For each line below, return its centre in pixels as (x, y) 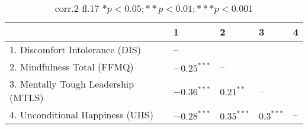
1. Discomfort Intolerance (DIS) (75, 49)
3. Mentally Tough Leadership (72, 84)
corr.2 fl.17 (77, 8)
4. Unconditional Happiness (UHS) (81, 115)
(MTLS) (27, 97)
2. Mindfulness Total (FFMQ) (72, 67)
